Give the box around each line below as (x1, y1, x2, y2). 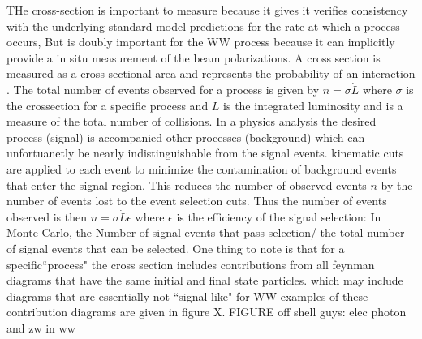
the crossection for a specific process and (6, 97, 209, 114)
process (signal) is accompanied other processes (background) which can (6, 128, 365, 145)
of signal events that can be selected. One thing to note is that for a (6, 239, 345, 256)
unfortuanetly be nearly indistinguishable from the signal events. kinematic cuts (6, 144, 404, 161)
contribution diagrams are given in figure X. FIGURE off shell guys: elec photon (6, 303, 407, 320)
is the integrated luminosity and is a (223, 97, 403, 114)
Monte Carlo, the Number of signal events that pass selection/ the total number (6, 224, 405, 241)
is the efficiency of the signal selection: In (176, 208, 381, 225)
